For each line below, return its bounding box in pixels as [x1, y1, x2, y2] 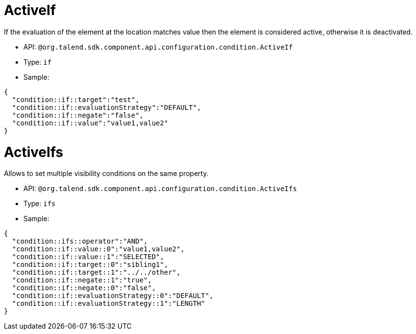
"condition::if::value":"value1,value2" [12, 119, 169, 127]
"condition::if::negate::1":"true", [12, 276, 152, 284]
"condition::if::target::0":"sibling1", [12, 261, 169, 269]
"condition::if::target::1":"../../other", [12, 268, 181, 277]
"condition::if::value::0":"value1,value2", [12, 245, 185, 253]
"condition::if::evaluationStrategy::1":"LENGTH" [12, 299, 206, 308]
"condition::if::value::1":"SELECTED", [12, 253, 164, 261]
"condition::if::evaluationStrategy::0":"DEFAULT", [12, 292, 213, 300]
